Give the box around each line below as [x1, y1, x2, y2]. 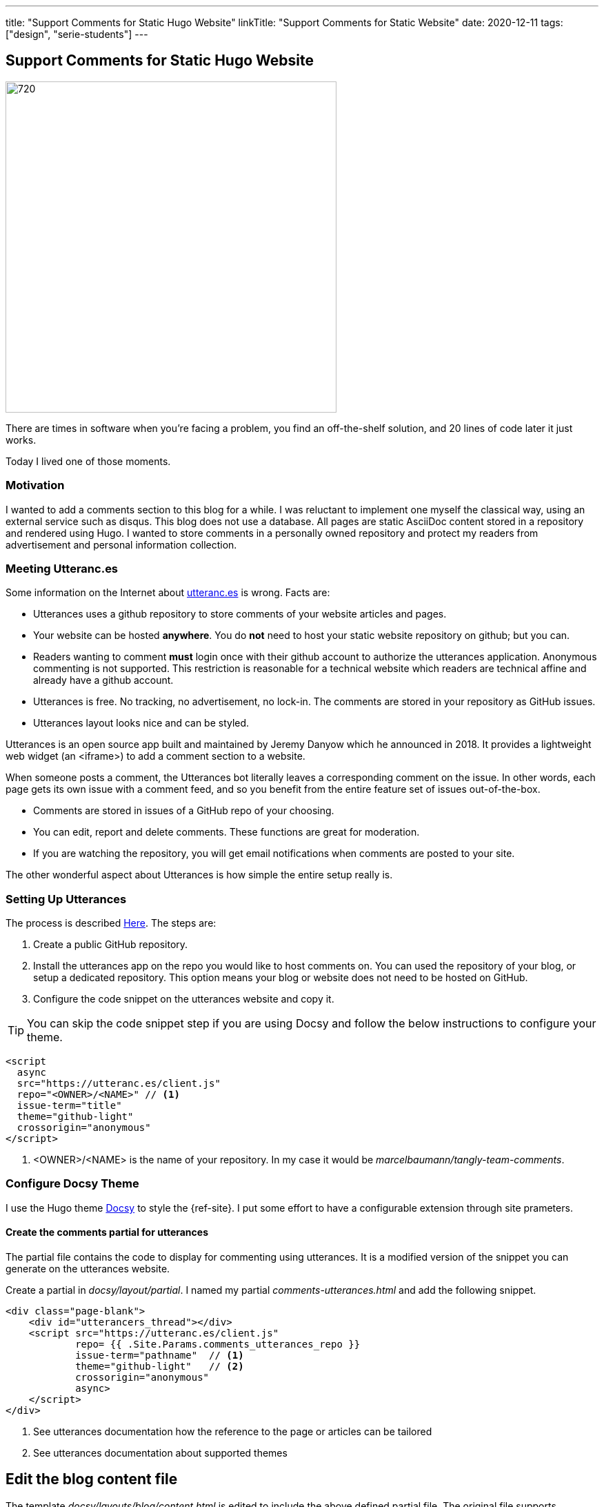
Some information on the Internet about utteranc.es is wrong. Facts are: [6, 587, 330, 599]
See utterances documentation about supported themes [33, 1447, 288, 1459]
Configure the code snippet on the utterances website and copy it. [33, 993, 334, 1005]
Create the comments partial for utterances [6, 1226, 208, 1239]
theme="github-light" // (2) [75, 1361, 244, 1372]
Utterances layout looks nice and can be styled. [33, 717, 250, 729]
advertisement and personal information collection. [6, 538, 237, 551]
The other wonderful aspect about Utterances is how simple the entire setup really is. [6, 869, 393, 881]
